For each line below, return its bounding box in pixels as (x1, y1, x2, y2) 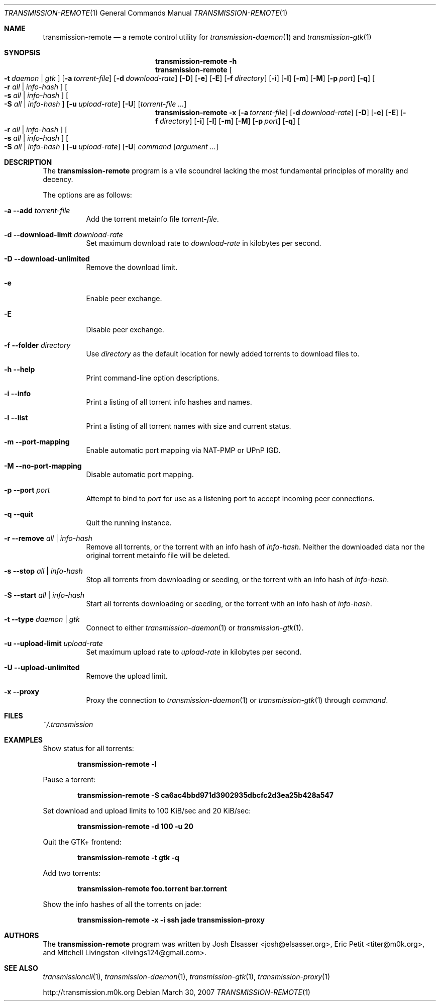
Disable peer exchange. (86, 325, 164, 334)
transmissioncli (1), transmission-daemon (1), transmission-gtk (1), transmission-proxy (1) (43, 972, 331, 981)
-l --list (4, 413, 28, 422)
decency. (43, 175, 73, 184)
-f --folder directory (4, 341, 71, 349)
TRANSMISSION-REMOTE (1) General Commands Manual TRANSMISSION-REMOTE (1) (4, 9, 288, 17)
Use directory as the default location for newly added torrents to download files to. (86, 349, 360, 358)
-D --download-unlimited (4, 254, 90, 263)
